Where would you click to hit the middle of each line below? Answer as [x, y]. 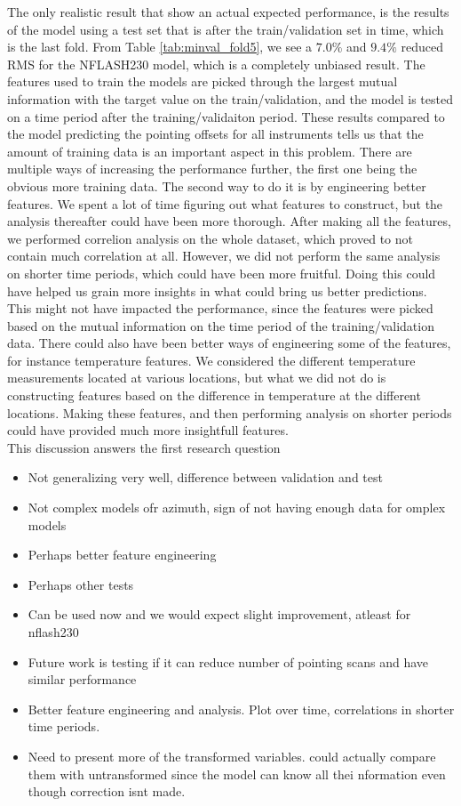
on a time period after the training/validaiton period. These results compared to [226, 116]
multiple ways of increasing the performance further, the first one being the [212, 169]
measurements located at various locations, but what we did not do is [197, 378]
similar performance [82, 679]
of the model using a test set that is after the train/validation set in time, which [226, 29]
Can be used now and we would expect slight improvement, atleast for [219, 614]
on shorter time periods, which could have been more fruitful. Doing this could [222, 273]
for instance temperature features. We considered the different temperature [211, 360]
